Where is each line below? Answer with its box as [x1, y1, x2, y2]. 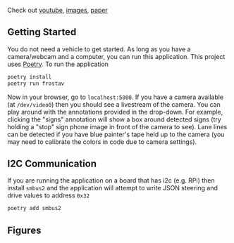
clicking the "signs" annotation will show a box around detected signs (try [7, 115, 222, 124]
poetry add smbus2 [7, 205, 61, 212]
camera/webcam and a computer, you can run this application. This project [7, 52, 226, 60]
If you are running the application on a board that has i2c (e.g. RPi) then [7, 176, 215, 185]
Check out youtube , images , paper [7, 6, 108, 14]
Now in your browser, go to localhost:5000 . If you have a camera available [7, 93, 224, 101]
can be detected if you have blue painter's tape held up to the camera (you [7, 130, 225, 138]
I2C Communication [7, 157, 97, 169]
